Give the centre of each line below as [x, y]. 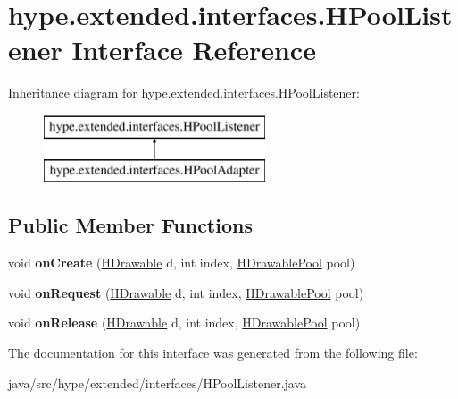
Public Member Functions [130, 225]
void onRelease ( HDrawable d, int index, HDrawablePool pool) [184, 323]
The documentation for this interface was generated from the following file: [213, 353]
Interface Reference [194, 50]
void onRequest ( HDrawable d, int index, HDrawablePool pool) [186, 292]
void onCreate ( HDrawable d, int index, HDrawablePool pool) [182, 263]
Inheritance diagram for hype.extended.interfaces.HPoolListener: [184, 93]
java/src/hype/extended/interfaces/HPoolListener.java [158, 382]
